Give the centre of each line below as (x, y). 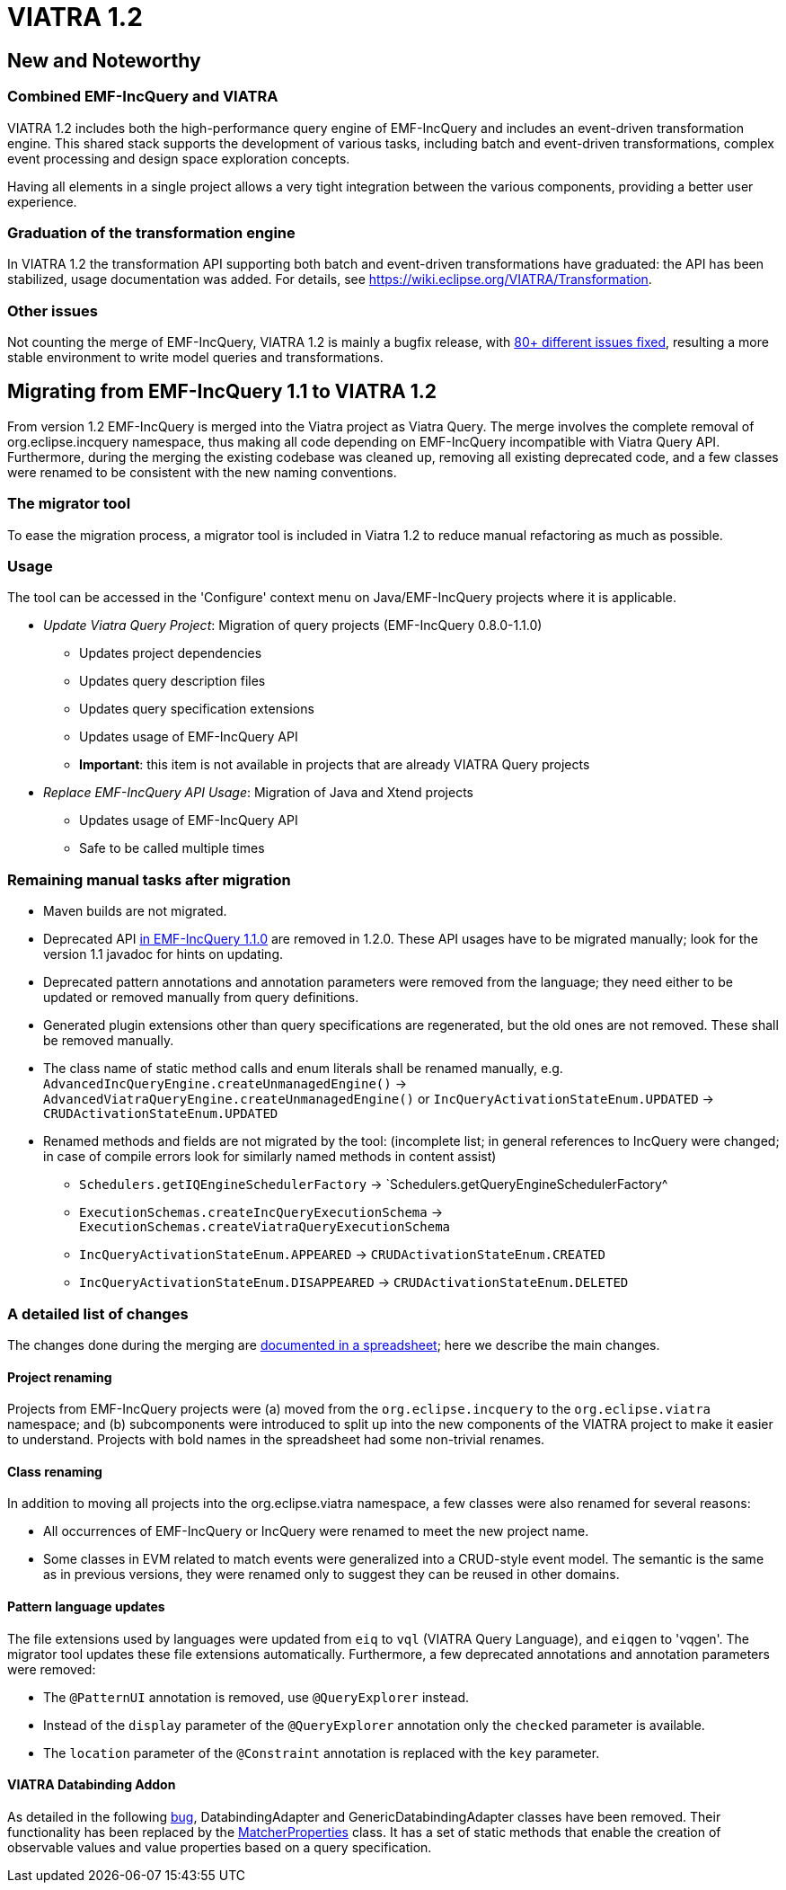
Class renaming (55, 1471)
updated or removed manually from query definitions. (201, 998)
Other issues (53, 311)
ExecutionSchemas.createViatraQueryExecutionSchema (265, 1227)
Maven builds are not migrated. (135, 911)
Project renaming (60, 1377)
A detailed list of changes (98, 1313)
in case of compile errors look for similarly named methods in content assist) (270, 1157)
